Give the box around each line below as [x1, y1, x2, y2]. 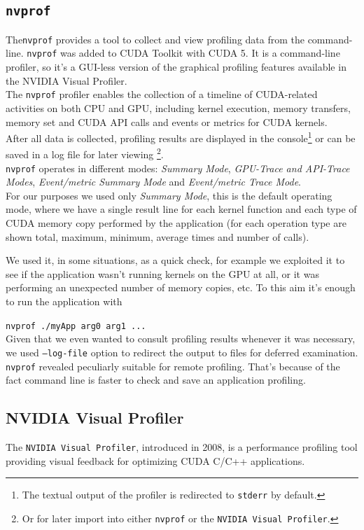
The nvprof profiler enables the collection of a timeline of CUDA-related [6, 87, 318, 102]
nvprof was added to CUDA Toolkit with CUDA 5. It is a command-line [27, 46, 340, 60]
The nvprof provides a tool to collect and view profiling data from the [6, 32, 304, 46]
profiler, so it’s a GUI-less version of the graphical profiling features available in [6, 60, 346, 74]
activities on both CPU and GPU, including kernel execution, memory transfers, [6, 100, 351, 115]
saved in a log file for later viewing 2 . [6, 145, 164, 162]
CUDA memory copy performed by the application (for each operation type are [6, 216, 346, 230]
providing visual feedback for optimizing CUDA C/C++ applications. [6, 453, 305, 468]
